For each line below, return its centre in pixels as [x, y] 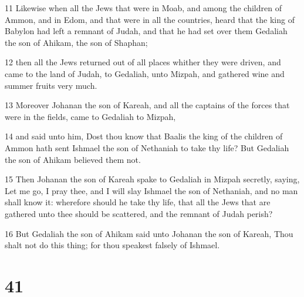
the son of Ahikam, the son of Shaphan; [76, 42]
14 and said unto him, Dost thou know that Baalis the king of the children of [144, 136]
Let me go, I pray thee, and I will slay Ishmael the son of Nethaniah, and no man [151, 190]
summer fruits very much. [51, 85]
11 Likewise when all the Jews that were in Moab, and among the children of [143, 8]
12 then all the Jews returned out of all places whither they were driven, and [143, 62]
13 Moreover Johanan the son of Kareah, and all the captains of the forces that [147, 105]
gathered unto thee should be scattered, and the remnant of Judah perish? [139, 213]
